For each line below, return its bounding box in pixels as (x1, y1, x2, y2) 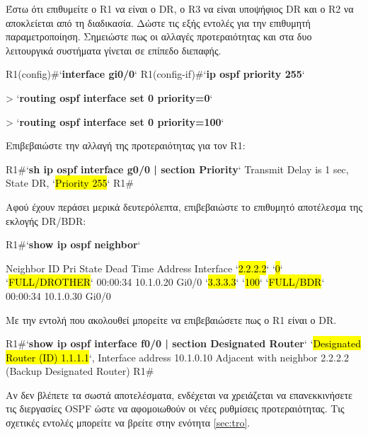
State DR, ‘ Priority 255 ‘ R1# (6, 175, 134, 190)
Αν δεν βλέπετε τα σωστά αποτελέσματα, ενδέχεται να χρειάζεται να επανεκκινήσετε (6, 387, 352, 402)
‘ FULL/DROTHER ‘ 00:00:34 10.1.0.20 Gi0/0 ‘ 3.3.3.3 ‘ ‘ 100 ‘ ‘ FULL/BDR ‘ (6, 274, 325, 289)
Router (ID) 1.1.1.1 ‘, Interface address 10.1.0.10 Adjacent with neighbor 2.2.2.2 (6, 349, 349, 364)
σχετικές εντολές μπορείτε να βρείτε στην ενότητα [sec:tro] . (6, 415, 251, 430)
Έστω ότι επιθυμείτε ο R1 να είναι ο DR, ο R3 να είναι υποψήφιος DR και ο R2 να (6, 1, 354, 16)
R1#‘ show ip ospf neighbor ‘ (6, 237, 141, 252)
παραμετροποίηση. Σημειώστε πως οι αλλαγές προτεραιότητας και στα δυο (6, 29, 312, 44)
